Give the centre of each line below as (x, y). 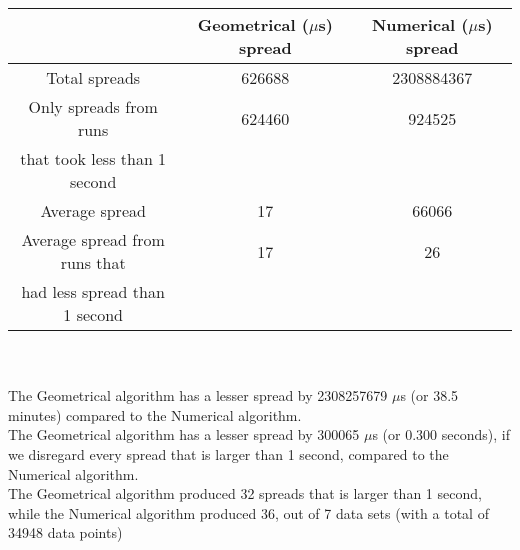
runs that (93, 262)
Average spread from (93, 239)
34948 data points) (65, 532)
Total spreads (93, 77)
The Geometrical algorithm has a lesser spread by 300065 (184, 434)
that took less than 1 (93, 158)
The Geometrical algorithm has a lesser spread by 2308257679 (198, 395)
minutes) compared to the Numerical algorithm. (155, 414)
